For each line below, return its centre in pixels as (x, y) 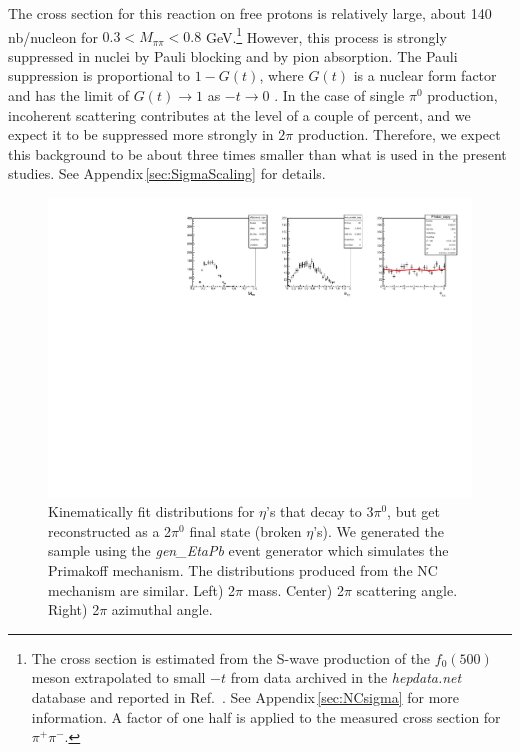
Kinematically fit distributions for (151, 511)
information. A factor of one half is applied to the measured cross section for (266, 716)
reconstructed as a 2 (110, 530)
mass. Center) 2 (295, 589)
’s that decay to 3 (320, 511)
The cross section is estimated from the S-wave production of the (231, 657)
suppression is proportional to (99, 75)
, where (281, 75)
